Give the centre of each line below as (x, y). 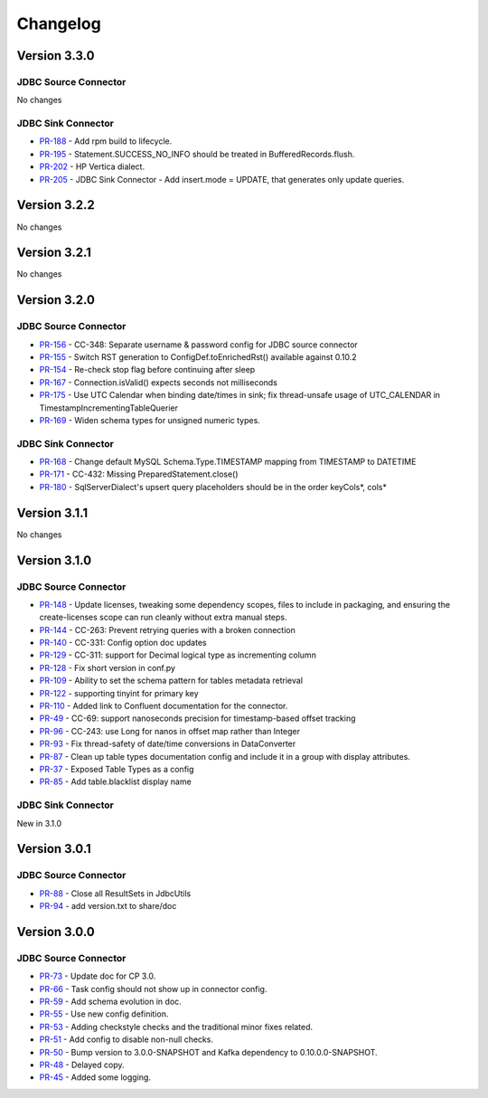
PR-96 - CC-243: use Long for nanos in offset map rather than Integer (169, 731)
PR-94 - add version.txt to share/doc (108, 906)
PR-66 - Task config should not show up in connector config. (153, 989)
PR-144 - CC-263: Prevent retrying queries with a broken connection (167, 629)
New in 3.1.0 (39, 823)
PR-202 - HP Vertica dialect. (92, 166)
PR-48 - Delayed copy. (82, 1065)
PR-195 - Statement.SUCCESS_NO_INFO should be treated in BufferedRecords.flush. (197, 154)
